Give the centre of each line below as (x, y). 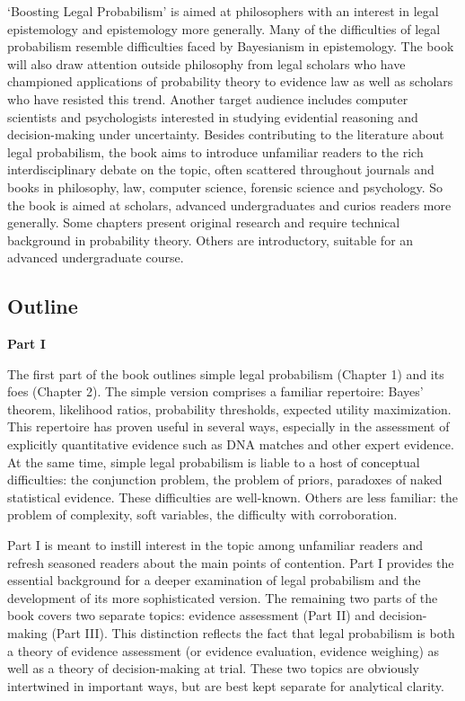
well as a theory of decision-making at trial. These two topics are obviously (213, 668)
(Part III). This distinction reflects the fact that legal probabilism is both (253, 633)
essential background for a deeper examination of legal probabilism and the (214, 580)
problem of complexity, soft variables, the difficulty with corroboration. (202, 515)
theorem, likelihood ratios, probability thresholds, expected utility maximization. (229, 408)
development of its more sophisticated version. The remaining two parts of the (223, 597)
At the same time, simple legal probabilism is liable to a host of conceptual (214, 461)
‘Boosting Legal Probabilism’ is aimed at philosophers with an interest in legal (223, 11)
